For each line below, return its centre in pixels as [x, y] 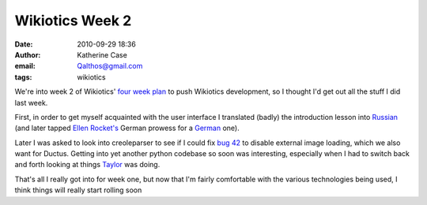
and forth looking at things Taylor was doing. [87, 165]
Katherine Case [102, 54]
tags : [23, 77]
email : [25, 66]
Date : [24, 44]
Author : [28, 54]
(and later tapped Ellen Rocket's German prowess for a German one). [127, 128]
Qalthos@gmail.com [110, 66]
